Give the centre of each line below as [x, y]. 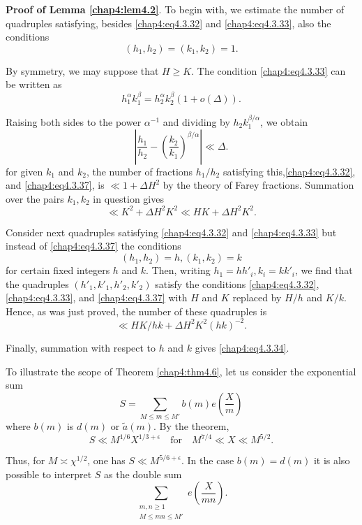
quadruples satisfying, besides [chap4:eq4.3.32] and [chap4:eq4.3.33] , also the [168, 23]
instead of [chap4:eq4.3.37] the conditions [93, 246]
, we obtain [284, 122]
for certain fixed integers [58, 270]
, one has [106, 460]
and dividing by [196, 122]
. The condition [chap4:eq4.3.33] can [269, 70]
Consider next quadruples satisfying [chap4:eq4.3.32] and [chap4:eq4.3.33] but [171, 232]
